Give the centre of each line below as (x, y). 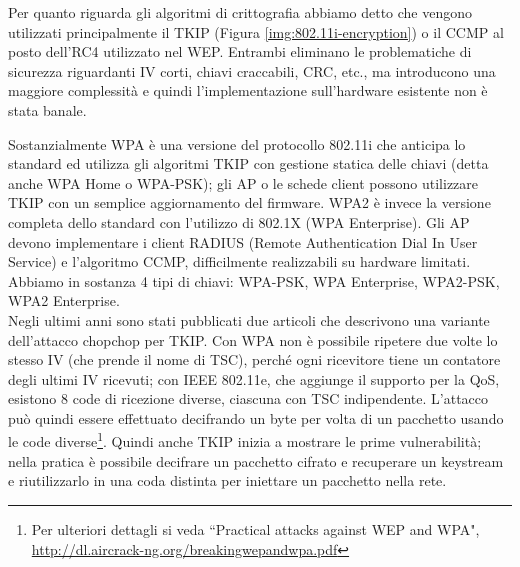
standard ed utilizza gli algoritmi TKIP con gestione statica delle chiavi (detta (248, 163)
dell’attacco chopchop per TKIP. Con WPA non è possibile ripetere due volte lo (253, 339)
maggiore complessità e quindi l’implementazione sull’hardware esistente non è (248, 90)
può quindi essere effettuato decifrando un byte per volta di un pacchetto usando (256, 417)
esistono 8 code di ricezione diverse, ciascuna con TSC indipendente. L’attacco (248, 398)
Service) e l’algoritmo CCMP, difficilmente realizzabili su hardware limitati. (239, 261)
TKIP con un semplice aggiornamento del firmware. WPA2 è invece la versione (249, 202)
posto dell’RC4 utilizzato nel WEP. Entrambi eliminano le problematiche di (240, 51)
